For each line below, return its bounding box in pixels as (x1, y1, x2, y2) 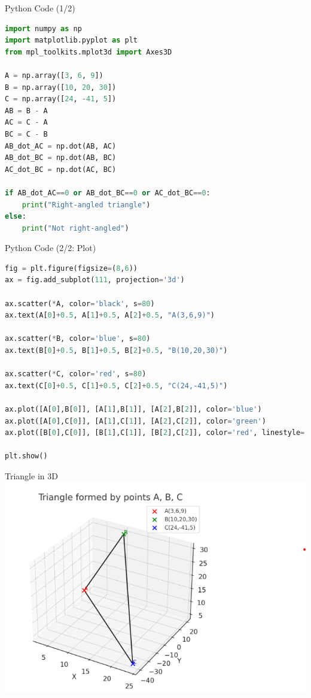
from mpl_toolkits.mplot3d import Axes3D (5, 47, 172, 56)
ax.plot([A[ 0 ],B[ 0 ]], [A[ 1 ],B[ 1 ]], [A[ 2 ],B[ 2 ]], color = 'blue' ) (5, 405, 262, 413)
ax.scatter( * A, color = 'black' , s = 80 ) (5, 299, 155, 308)
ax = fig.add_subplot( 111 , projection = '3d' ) (5, 276, 185, 285)
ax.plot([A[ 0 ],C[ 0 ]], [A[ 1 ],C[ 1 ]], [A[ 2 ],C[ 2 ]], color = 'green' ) (5, 416, 266, 425)
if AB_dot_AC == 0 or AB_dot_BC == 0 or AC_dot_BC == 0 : (5, 188, 211, 197)
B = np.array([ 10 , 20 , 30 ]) (5, 83, 117, 92)
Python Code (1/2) (5, 2, 75, 14)
